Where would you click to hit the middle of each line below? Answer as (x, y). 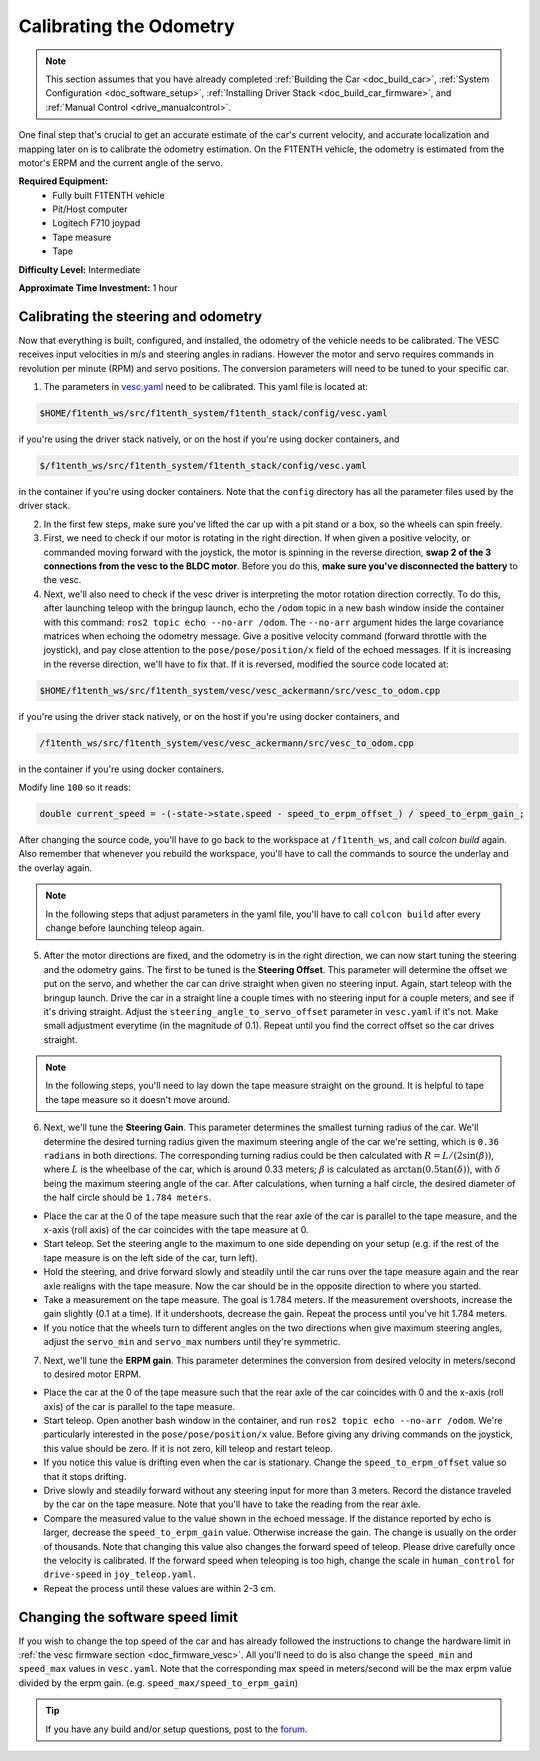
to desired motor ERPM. (92, 1374)
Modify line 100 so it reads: (75, 787)
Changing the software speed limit (128, 1616)
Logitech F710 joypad (96, 223)
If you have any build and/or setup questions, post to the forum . (176, 1729)
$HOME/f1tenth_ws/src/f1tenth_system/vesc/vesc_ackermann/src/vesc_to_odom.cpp (240, 690)
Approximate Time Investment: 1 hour (98, 288)
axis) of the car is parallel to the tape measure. (139, 1406)
